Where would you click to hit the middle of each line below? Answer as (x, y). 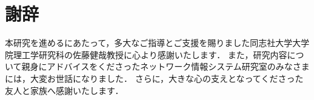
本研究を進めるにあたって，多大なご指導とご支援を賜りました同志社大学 (149, 43)
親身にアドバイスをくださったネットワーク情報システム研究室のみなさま (165, 66)
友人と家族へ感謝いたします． (64, 90)
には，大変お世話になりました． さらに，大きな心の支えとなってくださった (154, 78)
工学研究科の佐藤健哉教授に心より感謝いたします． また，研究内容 (154, 54)
